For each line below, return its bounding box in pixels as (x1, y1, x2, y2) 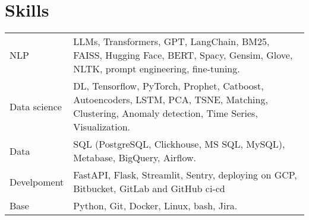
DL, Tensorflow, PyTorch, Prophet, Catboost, (73, 79, 264, 93)
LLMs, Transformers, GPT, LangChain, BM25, (73, 34, 270, 49)
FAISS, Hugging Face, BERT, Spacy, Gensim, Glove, (73, 48, 293, 62)
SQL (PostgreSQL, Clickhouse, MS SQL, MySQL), (73, 137, 285, 151)
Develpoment (10, 174, 64, 189)
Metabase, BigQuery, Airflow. (73, 151, 196, 165)
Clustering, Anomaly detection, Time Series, (73, 106, 258, 120)
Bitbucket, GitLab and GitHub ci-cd (73, 181, 225, 196)
